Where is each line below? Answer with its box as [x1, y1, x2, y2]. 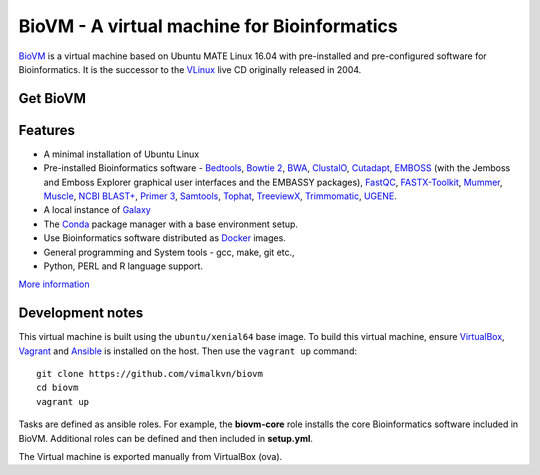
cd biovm [36, 382, 79, 394]
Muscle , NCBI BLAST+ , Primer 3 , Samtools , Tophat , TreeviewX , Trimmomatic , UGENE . [43, 190, 397, 202]
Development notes [18, 305, 144, 322]
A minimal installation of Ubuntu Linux [43, 148, 200, 160]
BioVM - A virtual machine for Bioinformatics [18, 15, 399, 37]
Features [18, 121, 75, 139]
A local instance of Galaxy [43, 204, 152, 216]
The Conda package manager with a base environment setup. [43, 218, 299, 230]
